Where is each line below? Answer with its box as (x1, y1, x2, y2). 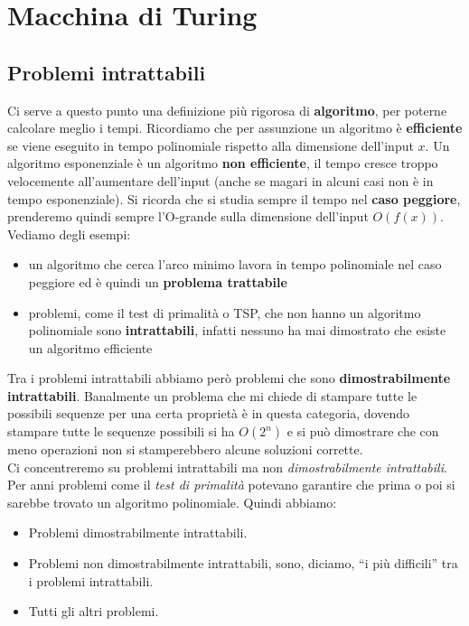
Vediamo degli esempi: (7, 224, 131, 243)
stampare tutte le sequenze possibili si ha (7, 422, 235, 441)
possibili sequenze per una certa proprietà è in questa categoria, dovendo (7, 404, 410, 423)
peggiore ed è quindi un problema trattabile (28, 272, 287, 291)
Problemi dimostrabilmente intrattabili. (28, 523, 248, 542)
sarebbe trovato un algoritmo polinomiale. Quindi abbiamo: (7, 492, 337, 511)
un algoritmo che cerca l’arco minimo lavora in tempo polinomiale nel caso (28, 255, 442, 274)
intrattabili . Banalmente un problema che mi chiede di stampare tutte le (7, 386, 417, 405)
